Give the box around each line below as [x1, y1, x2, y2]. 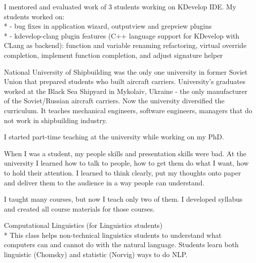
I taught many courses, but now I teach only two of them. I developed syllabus [4, 194, 243, 204]
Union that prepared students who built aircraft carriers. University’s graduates [4, 76, 246, 87]
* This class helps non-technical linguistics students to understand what [4, 229, 222, 240]
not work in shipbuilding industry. [4, 115, 107, 125]
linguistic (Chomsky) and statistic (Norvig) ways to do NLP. [4, 249, 188, 260]
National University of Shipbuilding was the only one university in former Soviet [4, 66, 248, 77]
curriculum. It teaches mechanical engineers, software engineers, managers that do [4, 105, 253, 115]
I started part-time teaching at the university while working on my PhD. [4, 131, 224, 142]
